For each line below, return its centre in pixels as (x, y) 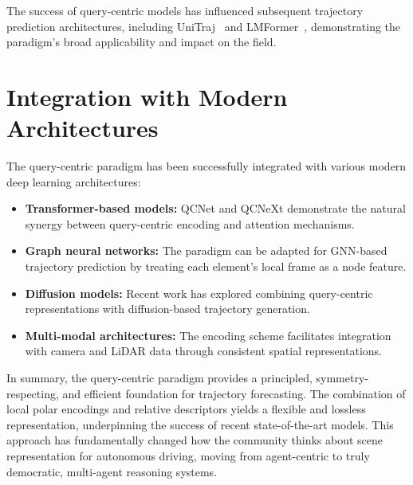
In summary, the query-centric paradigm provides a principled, (159, 378)
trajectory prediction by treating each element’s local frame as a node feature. (216, 266)
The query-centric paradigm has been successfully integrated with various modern (206, 166)
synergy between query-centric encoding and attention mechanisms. (190, 223)
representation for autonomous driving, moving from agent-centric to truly (188, 456)
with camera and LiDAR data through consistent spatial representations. (203, 351)
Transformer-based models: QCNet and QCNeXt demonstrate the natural (215, 208)
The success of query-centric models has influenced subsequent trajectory (185, 10)
